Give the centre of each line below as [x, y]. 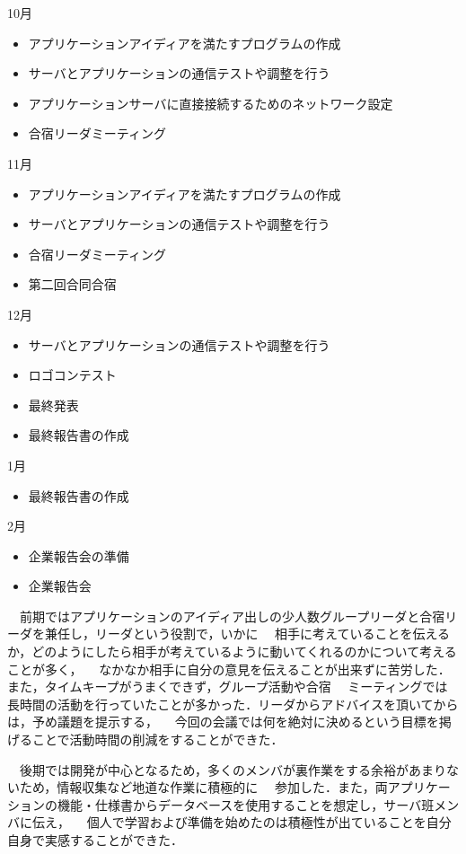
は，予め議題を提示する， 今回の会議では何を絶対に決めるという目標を [223, 722]
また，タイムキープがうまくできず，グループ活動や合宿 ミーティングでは [228, 687]
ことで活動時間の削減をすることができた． [158, 740]
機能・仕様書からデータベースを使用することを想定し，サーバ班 [246, 804]
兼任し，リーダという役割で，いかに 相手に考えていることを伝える [247, 634]
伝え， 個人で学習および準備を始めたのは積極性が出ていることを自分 [242, 822]
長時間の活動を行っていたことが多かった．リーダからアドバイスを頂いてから [233, 704]
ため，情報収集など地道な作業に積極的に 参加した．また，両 [203, 787]
